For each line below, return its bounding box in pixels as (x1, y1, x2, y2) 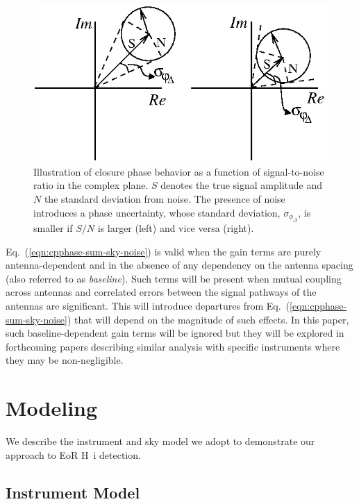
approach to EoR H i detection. (6, 447, 141, 462)
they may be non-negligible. (6, 353, 124, 367)
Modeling (6, 394, 98, 422)
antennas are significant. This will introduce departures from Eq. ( (6, 298, 290, 312)
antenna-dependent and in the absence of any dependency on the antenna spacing (6, 258, 353, 272)
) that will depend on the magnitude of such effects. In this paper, (67, 312, 349, 326)
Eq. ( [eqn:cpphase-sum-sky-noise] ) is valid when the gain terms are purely (6, 244, 322, 258)
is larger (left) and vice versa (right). (97, 220, 254, 235)
